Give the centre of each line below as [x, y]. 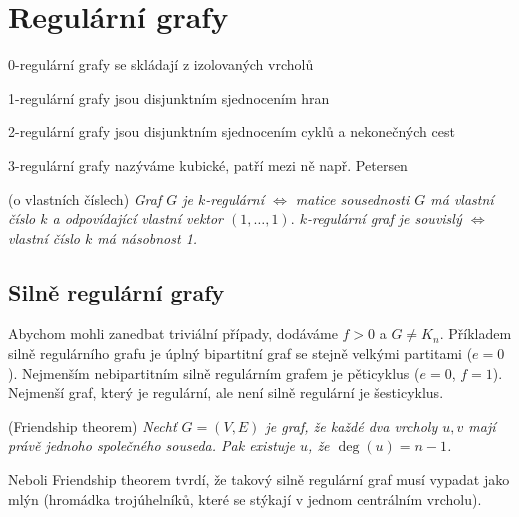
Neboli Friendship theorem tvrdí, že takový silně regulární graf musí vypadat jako [259, 479]
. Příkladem [475, 333]
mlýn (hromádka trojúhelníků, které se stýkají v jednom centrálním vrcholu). [245, 498]
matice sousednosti [352, 198]
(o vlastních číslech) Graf [85, 198]
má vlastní [462, 198]
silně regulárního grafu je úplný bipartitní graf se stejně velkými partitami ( [240, 353]
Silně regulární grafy [116, 291]
